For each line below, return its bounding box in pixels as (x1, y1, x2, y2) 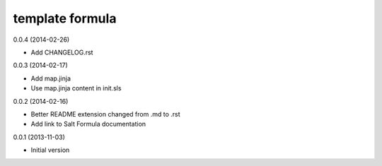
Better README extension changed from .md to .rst (30, 109, 180, 118)
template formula (13, 11, 117, 26)
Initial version (30, 146, 70, 155)
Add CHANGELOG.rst (30, 48, 93, 57)
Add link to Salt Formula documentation (30, 120, 146, 129)
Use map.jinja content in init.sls (30, 84, 122, 93)
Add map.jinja (30, 74, 71, 83)
